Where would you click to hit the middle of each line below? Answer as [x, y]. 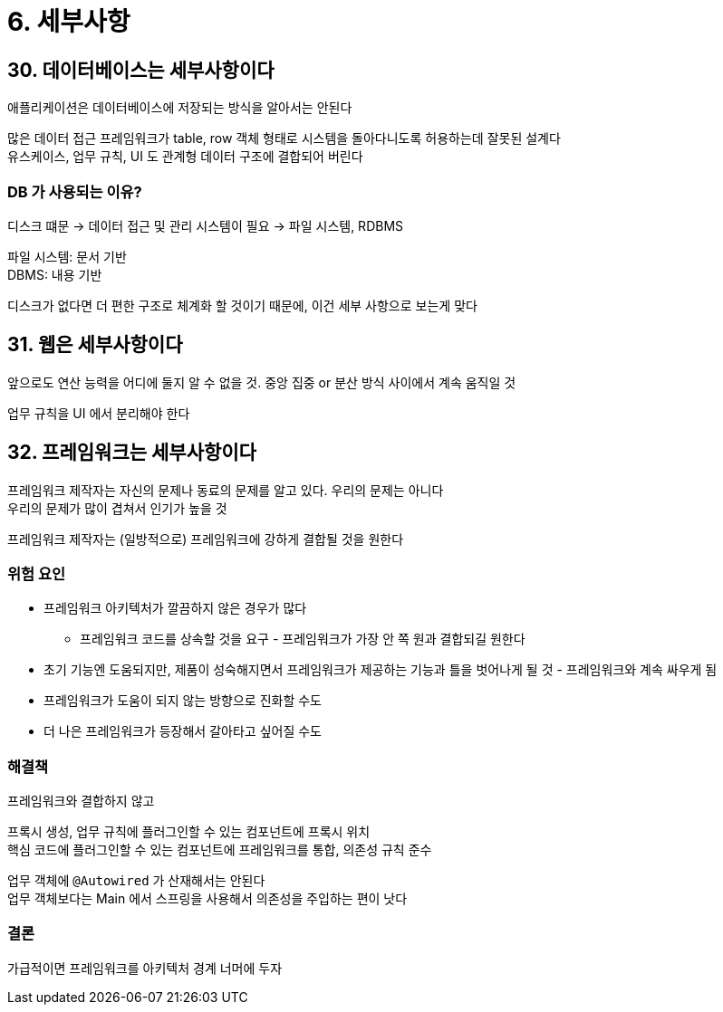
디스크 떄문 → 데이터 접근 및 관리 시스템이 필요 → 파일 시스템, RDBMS [206, 225]
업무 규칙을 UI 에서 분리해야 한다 [99, 413]
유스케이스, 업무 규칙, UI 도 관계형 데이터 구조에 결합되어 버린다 [185, 157]
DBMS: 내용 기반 [55, 274]
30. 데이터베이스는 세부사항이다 [141, 70]
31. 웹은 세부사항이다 [95, 345]
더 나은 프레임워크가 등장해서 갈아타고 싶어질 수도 [183, 731]
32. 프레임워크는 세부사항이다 [132, 453]
